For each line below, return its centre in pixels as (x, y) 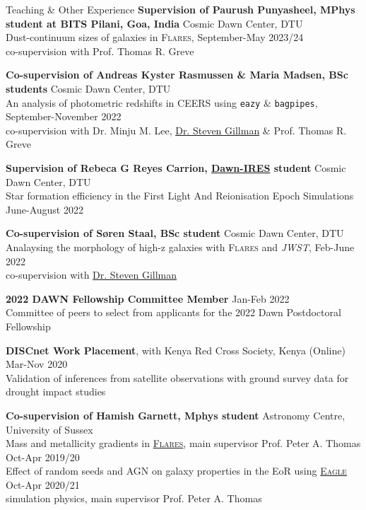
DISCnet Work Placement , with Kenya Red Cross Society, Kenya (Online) (176, 350)
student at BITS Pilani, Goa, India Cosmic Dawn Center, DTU (154, 23)
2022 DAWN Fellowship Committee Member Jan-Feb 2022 (148, 298)
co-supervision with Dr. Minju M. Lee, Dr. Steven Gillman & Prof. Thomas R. (176, 130)
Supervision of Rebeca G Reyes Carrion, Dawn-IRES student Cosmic (176, 168)
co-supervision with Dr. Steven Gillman (91, 275)
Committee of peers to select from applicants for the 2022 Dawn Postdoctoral (173, 312)
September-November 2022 (64, 116)
